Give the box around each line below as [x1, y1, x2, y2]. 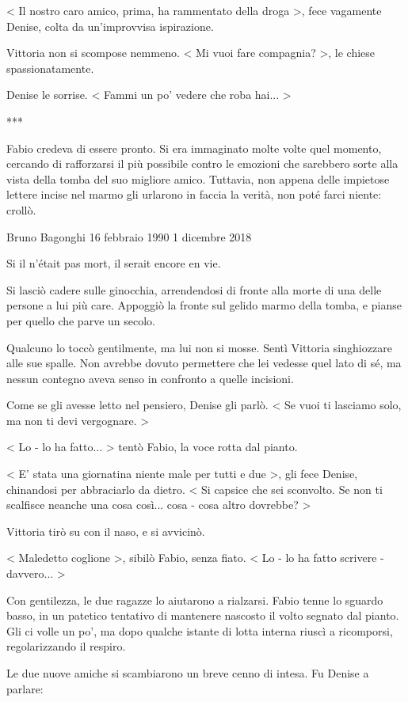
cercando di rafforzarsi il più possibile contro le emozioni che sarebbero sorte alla [6, 155, 398, 172]
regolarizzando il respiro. [6, 638, 126, 655]
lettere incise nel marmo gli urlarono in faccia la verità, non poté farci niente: [6, 186, 382, 203]
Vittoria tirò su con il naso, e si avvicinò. [6, 522, 205, 539]
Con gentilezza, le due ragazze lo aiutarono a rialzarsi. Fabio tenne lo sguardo [6, 591, 383, 608]
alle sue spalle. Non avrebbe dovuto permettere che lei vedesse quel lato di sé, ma [6, 355, 402, 371]
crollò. [6, 201, 36, 218]
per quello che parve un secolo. [6, 312, 155, 328]
